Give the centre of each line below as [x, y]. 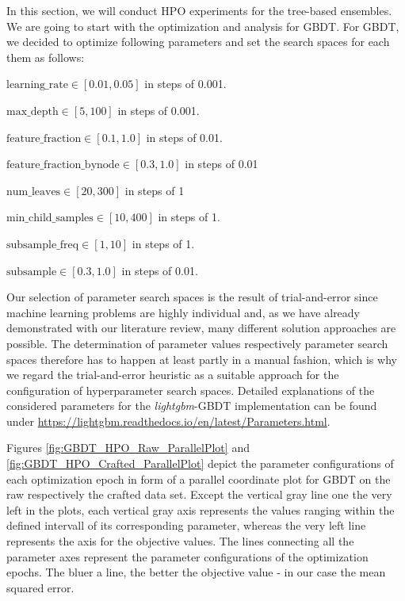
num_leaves [34, 191]
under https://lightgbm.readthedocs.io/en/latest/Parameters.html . [168, 421]
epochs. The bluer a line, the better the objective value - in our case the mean [196, 572]
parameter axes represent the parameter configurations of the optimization [187, 556]
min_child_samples [50, 218]
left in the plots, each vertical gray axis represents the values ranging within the [201, 509]
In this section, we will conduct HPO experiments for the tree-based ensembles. [199, 10]
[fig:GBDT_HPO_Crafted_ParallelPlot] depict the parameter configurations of [200, 463]
